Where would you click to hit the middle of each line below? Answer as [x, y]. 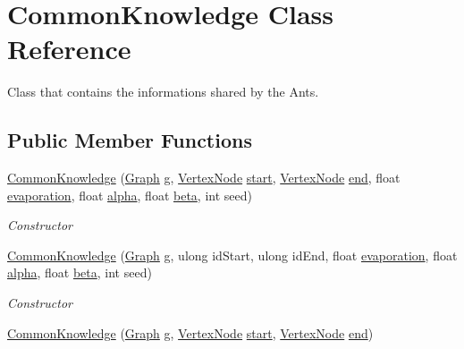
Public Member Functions [130, 140]
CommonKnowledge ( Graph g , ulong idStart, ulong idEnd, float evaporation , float [232, 255]
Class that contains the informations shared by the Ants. [163, 92]
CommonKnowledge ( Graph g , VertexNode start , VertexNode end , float [204, 178]
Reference [69, 49]
